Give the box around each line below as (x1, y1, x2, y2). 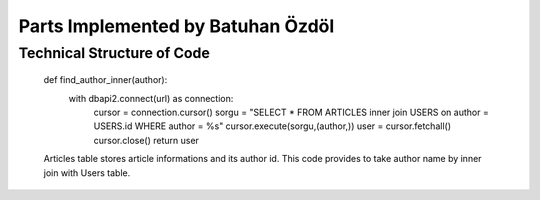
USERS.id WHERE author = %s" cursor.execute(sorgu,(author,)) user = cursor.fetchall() (93, 120, 452, 132)
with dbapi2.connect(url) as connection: (68, 92, 234, 104)
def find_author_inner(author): (43, 74, 168, 86)
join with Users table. (43, 166, 131, 179)
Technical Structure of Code (18, 44, 210, 62)
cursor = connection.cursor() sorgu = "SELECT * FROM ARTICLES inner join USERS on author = (93, 106, 489, 118)
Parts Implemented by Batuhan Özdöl (18, 15, 335, 37)
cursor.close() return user (93, 134, 200, 146)
